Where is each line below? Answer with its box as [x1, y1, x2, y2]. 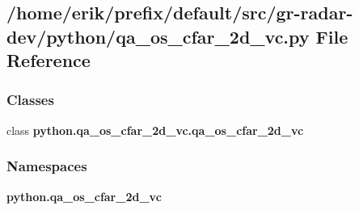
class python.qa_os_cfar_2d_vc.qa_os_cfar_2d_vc [6, 121, 304, 138]
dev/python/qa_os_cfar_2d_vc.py [6, 23, 310, 48]
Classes [6, 90, 54, 110]
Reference [6, 48, 91, 73]
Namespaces [6, 156, 87, 176]
